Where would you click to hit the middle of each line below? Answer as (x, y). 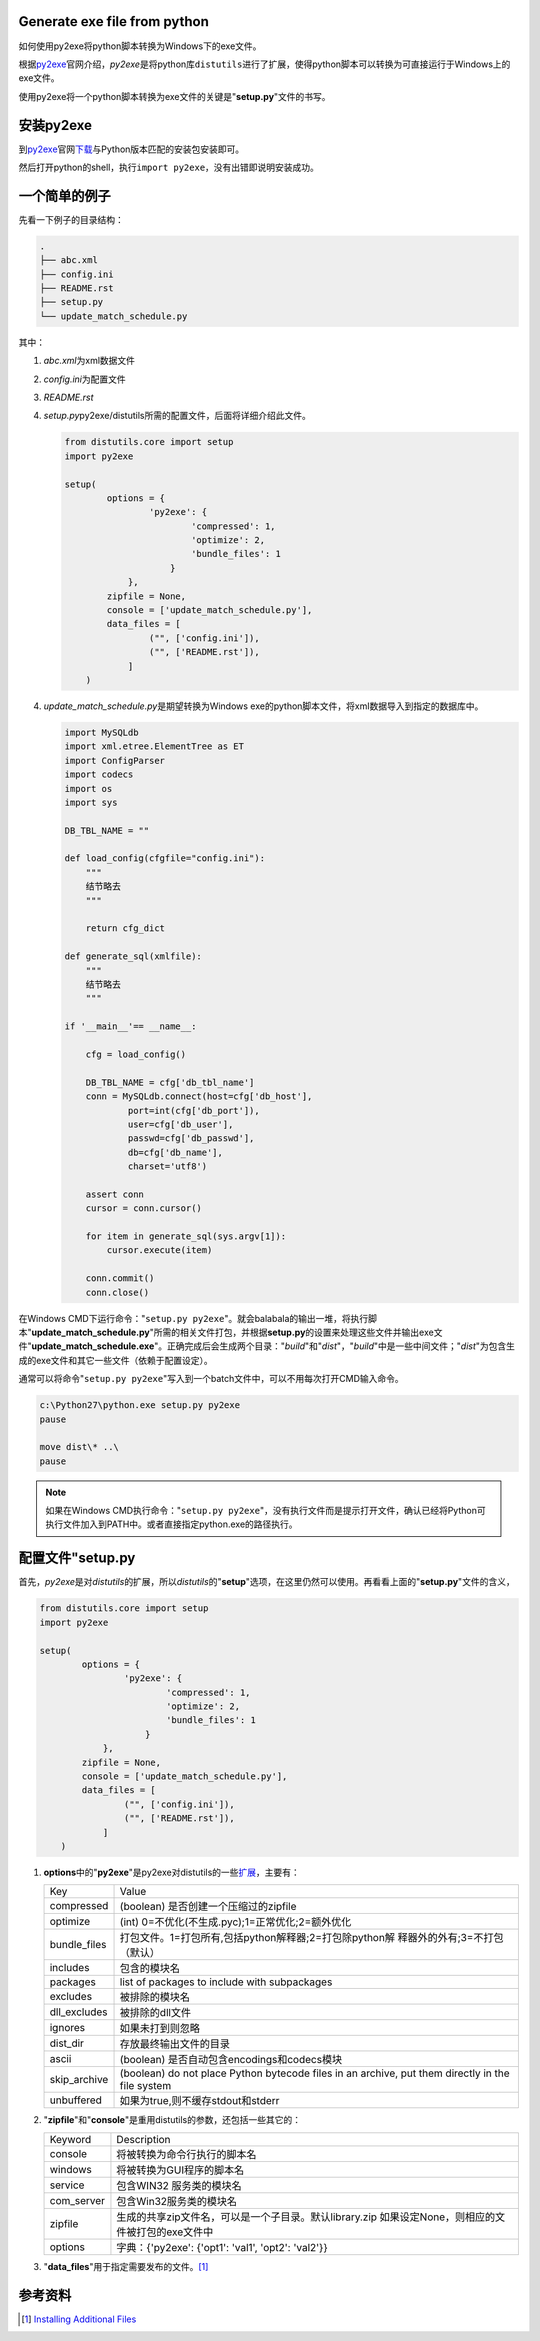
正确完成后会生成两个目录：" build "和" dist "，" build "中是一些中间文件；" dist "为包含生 (340, 1346)
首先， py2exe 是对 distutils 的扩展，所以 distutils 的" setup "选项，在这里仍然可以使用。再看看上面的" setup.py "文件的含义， (266, 1582)
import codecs (99, 774)
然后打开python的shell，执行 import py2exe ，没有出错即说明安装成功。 (169, 167)
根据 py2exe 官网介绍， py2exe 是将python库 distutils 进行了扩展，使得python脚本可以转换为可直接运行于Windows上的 (264, 64)
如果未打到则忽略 (159, 2028)
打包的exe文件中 (175, 2232)
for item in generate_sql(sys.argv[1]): (186, 1236)
